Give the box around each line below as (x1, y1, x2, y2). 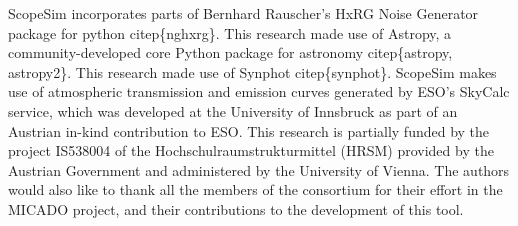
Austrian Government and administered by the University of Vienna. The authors (8, 159, 510, 180)
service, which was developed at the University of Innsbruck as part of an (8, 100, 458, 121)
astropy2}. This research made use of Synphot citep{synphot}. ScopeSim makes (8, 61, 497, 82)
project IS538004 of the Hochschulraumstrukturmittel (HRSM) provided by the (8, 140, 494, 161)
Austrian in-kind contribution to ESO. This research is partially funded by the (8, 120, 490, 141)
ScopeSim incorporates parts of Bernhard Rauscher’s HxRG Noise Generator (8, 3, 479, 23)
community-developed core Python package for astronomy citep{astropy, (8, 42, 453, 63)
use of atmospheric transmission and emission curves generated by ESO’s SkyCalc (8, 81, 510, 102)
